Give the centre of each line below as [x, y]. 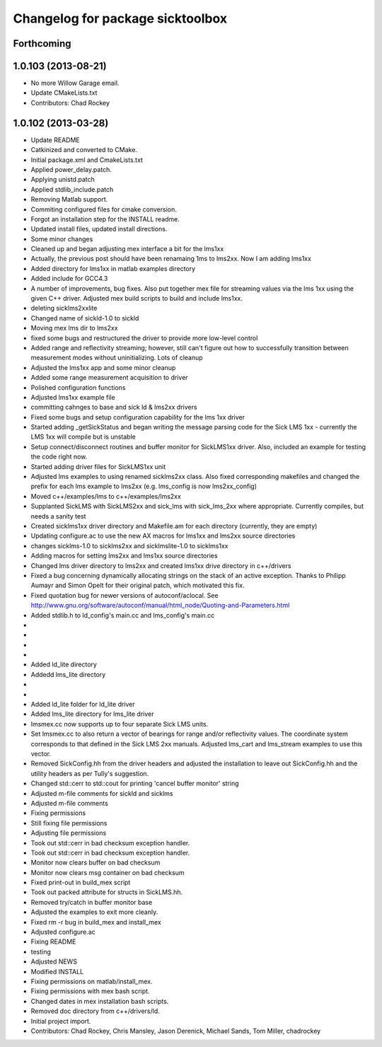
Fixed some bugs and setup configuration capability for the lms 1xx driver [138, 417]
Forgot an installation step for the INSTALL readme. [105, 219]
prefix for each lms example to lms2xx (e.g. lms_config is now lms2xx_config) [144, 486]
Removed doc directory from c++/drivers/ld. [95, 1011]
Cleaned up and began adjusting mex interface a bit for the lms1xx [127, 249]
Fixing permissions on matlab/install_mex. [92, 981]
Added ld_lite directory [64, 664]
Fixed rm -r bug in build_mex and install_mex [96, 922]
